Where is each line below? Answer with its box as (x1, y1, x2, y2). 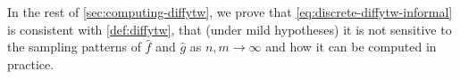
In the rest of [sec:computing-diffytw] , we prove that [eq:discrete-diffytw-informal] (7, 3, 453, 20)
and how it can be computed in (265, 37, 437, 56)
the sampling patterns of (7, 37, 141, 56)
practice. (7, 54, 54, 73)
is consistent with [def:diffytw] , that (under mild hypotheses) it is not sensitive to (7, 20, 452, 38)
